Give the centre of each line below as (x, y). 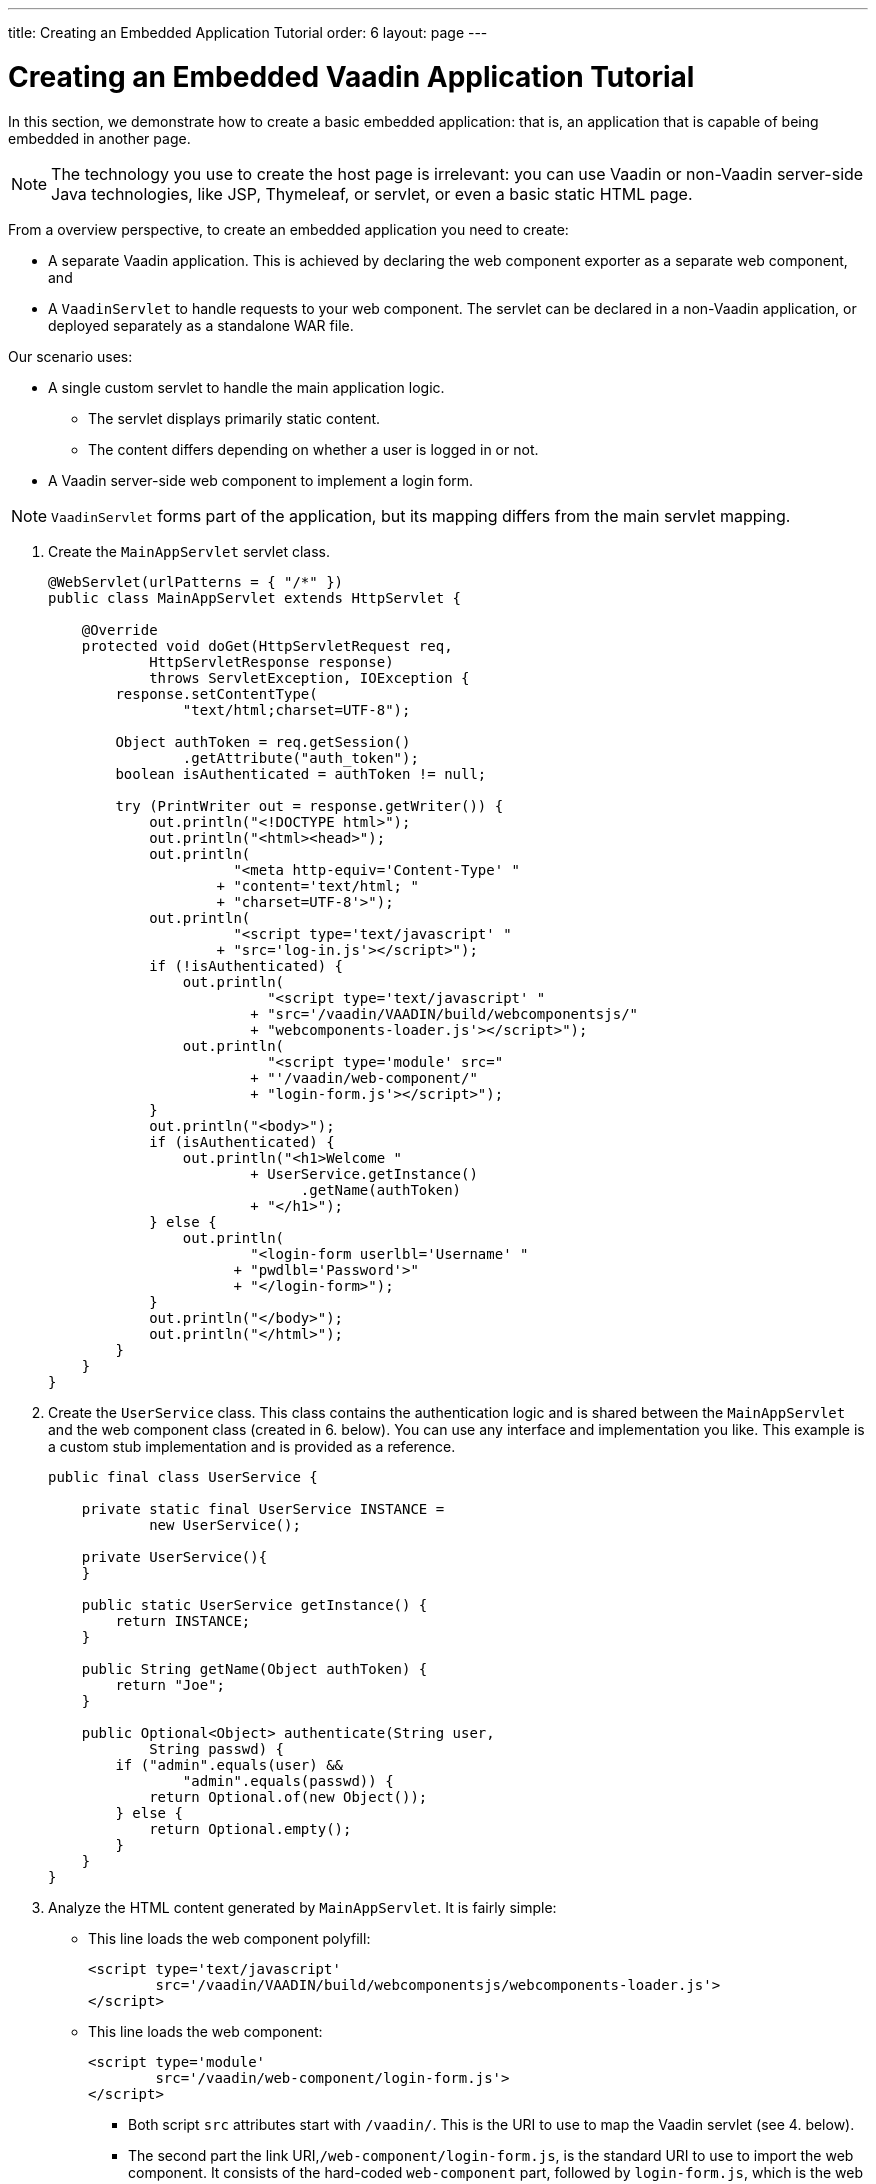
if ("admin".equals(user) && (229, 1764)
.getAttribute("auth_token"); (300, 757)
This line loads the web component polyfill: (229, 1938)
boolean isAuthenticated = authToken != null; (301, 773)
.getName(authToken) (381, 1189)
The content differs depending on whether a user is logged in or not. (313, 449)
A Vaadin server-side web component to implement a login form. (261, 480)
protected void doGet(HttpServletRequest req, (267, 645)
